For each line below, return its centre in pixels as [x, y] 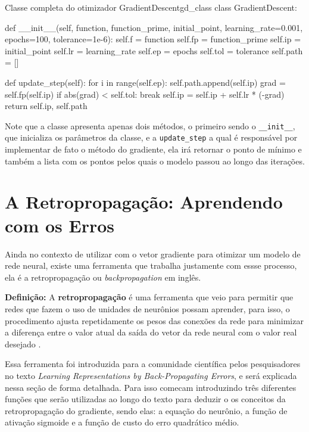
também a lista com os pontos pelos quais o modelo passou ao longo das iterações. [155, 161]
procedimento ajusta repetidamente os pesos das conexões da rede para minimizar [154, 320]
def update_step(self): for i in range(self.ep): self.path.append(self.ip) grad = [145, 82]
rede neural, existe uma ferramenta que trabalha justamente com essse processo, [151, 265]
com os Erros [60, 225]
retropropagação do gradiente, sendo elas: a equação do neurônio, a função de [146, 410]
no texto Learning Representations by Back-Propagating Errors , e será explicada [151, 375]
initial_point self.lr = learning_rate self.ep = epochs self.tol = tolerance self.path [154, 50]
